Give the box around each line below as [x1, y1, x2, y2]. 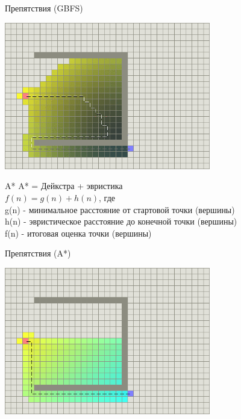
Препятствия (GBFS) [5, 2, 83, 14]
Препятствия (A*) [5, 247, 71, 259]
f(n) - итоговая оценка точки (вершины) [5, 226, 152, 239]
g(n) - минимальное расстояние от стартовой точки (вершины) [5, 203, 235, 216]
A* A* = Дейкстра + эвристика [5, 179, 123, 192]
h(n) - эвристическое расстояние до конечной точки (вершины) [5, 215, 237, 228]
